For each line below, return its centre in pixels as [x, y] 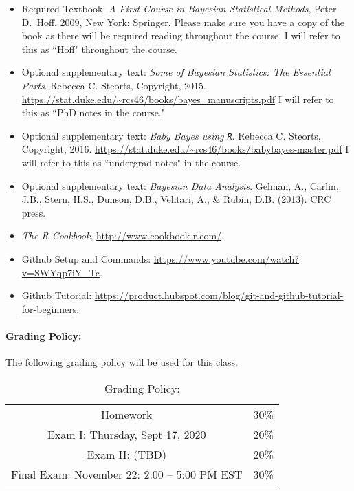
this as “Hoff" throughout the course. [99, 48]
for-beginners [49, 308]
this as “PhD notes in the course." [93, 112]
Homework [127, 414]
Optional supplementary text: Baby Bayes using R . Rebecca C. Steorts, [171, 135]
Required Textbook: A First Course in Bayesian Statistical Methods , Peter [179, 8]
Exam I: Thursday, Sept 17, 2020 [126, 434]
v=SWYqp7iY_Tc [60, 272]
